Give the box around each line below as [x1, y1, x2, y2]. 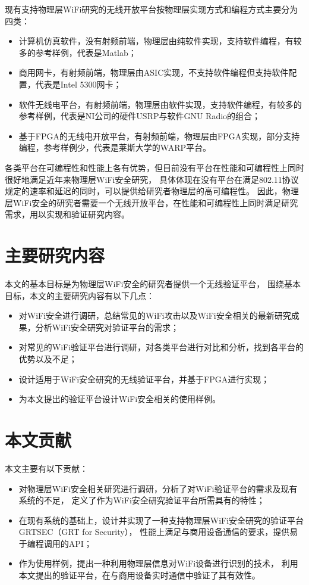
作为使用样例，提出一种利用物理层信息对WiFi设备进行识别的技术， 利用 [18, 557, 298, 570]
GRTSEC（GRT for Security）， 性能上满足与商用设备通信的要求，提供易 [18, 525, 298, 538]
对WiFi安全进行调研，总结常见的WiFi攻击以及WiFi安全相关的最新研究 [18, 309, 291, 322]
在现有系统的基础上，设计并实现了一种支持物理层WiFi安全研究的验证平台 [18, 514, 304, 526]
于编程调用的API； [18, 537, 92, 549]
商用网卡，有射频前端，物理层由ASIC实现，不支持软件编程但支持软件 [18, 66, 289, 79]
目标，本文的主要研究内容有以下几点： [5, 289, 154, 301]
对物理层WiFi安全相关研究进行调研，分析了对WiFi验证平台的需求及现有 [18, 482, 298, 494]
